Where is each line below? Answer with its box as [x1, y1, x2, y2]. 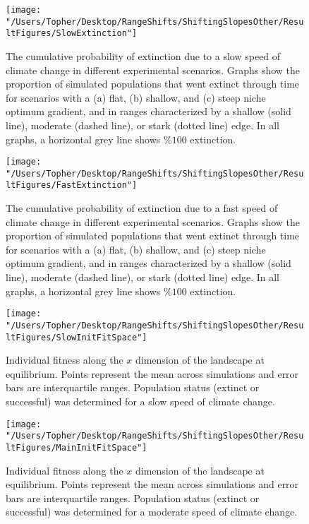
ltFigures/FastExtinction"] [6, 180, 138, 191]
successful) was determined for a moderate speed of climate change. [6, 504, 298, 519]
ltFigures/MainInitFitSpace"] [6, 442, 147, 453]
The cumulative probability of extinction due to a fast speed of [6, 201, 278, 215]
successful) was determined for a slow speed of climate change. [6, 394, 275, 408]
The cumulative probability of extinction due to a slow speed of [6, 48, 281, 63]
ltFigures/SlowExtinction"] [6, 28, 138, 39]
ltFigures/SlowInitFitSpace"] [6, 332, 147, 343]
